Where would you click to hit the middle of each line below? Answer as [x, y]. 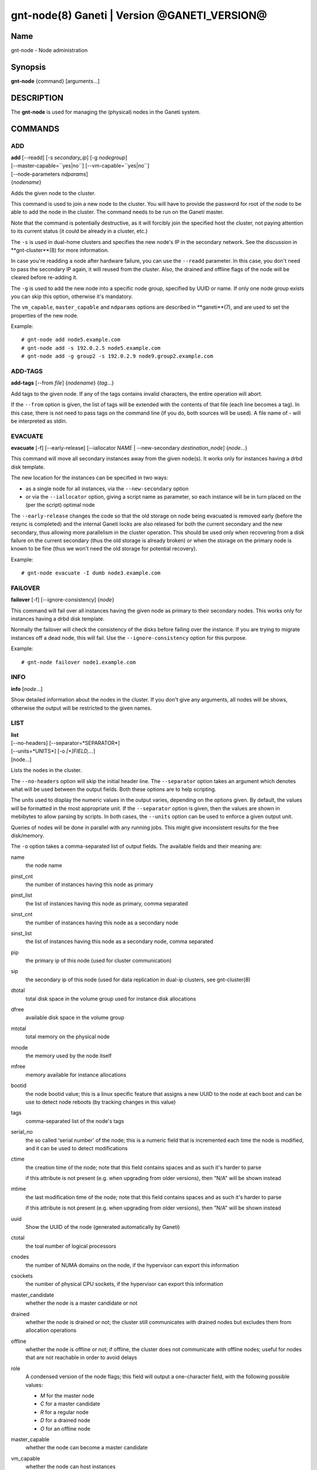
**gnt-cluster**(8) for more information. [60, 250]
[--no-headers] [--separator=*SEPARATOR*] [65, 743]
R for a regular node [65, 1412]
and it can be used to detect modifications [77, 1148]
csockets [22, 1275]
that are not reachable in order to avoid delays [81, 1358]
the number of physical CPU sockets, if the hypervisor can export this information [124, 1284]
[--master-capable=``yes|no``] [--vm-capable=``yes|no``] [80, 166]
